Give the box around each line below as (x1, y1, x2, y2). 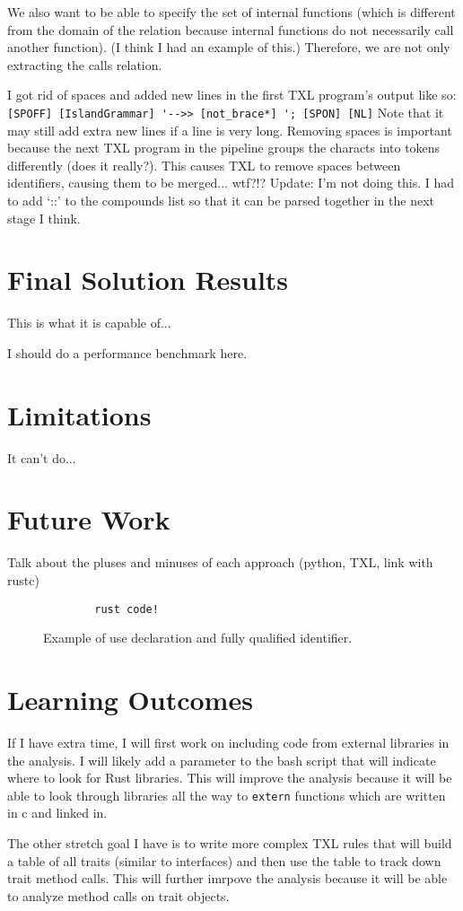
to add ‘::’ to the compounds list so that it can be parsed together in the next (7, 191, 434, 209)
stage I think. (7, 208, 81, 227)
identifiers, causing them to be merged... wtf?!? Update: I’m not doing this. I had (7, 173, 455, 192)
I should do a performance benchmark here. (7, 343, 248, 362)
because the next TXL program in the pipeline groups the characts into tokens (7, 138, 441, 157)
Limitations (7, 396, 152, 433)
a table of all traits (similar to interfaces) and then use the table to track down (7, 851, 441, 870)
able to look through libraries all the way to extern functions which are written (7, 785, 446, 804)
